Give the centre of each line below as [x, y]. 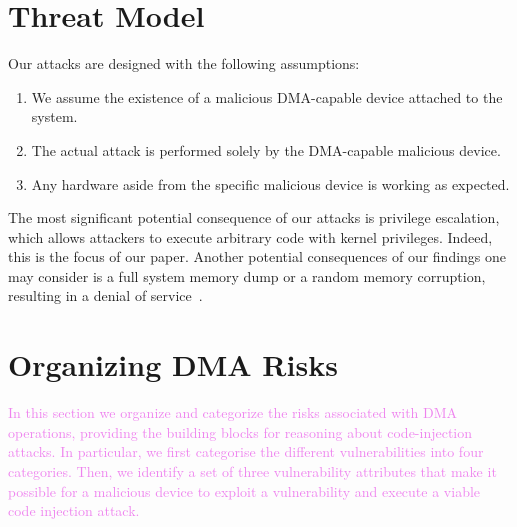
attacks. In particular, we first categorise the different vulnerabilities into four [246, 451]
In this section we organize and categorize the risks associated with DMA [233, 412]
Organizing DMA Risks [173, 364]
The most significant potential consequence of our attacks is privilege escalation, [254, 217]
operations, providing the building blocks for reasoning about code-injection [240, 431]
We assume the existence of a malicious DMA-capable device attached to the [267, 96]
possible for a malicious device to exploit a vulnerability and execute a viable [244, 490]
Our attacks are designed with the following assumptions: [184, 63]
